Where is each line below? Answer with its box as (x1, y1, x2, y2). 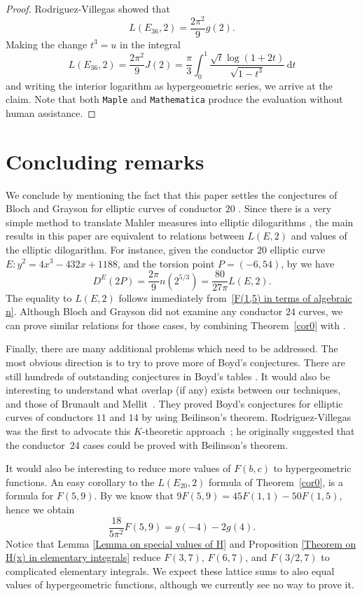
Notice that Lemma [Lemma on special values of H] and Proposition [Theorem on (6, 536, 356, 550)
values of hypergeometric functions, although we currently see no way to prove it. (6, 577, 354, 592)
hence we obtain (6, 501, 75, 516)
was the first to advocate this (6, 423, 131, 438)
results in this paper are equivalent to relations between (6, 228, 244, 243)
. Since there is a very (238, 201, 332, 216)
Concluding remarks (6, 146, 204, 175)
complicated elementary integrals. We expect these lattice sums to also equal (6, 563, 335, 578)
